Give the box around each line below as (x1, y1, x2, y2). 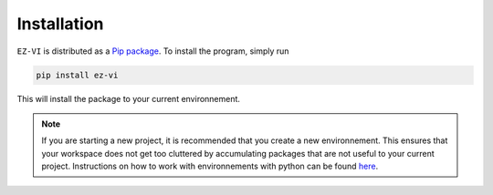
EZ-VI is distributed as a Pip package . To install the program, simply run (16, 46, 289, 56)
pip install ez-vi (36, 69, 119, 80)
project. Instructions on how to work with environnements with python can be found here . (41, 160, 379, 172)
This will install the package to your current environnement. (16, 93, 241, 104)
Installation (16, 14, 104, 34)
